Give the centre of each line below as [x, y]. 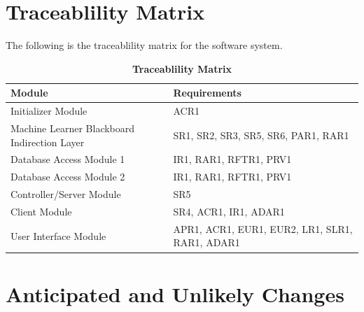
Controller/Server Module [66, 194]
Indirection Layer [48, 142]
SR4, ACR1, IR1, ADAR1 [229, 211]
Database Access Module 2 [68, 177]
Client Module [41, 211]
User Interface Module [58, 235]
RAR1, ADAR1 [206, 242]
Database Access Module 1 [68, 159]
